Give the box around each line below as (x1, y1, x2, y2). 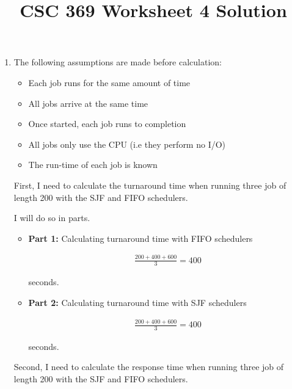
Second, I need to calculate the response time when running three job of (13, 360, 284, 373)
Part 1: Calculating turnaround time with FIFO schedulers (28, 231, 253, 244)
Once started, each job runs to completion (28, 117, 186, 130)
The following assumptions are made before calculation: (13, 56, 222, 68)
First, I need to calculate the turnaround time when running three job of (13, 178, 287, 191)
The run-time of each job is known (28, 158, 158, 171)
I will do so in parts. (13, 211, 90, 224)
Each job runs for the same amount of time (28, 76, 191, 89)
